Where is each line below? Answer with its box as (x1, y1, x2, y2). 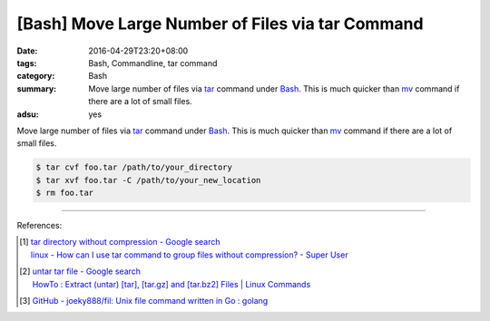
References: (16, 220, 63, 231)
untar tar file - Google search (32, 266, 141, 277)
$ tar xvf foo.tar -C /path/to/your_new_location (35, 175, 261, 185)
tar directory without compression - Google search (30, 237, 221, 248)
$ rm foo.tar (35, 188, 94, 199)
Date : (16, 45, 38, 56)
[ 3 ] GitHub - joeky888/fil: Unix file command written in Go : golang (19, 295, 269, 306)
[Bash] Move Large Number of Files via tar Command (16, 14, 424, 34)
